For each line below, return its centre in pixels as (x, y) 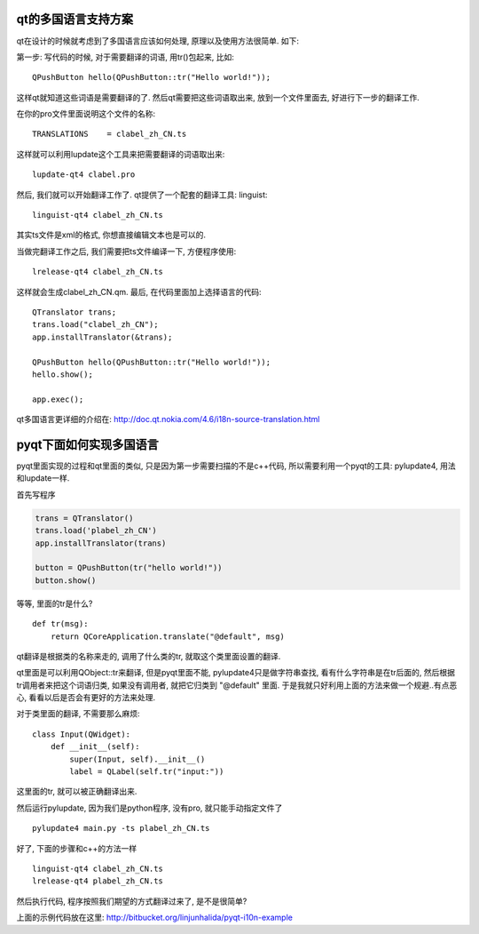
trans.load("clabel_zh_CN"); (95, 325)
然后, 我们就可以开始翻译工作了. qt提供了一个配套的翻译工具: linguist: (142, 195)
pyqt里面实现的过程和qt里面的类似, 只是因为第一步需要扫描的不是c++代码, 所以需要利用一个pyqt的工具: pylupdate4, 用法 (236, 466)
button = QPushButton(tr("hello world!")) (129, 568)
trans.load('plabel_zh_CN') (96, 531)
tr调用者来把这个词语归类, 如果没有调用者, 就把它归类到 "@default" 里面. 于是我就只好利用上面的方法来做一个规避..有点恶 (237, 685)
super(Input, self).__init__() (137, 759)
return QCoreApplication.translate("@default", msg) (168, 636)
